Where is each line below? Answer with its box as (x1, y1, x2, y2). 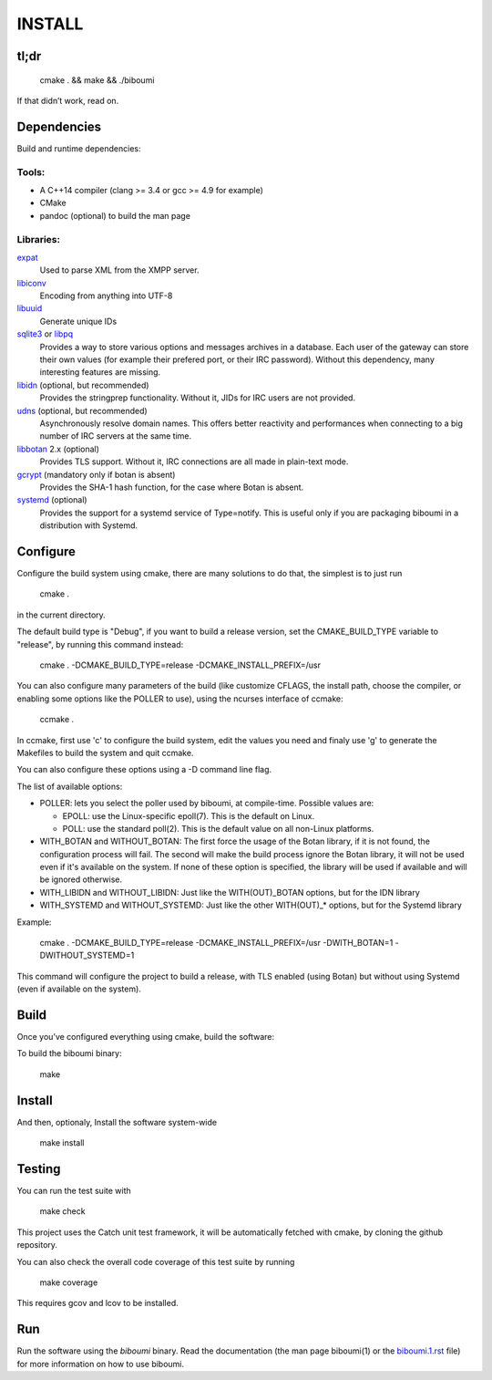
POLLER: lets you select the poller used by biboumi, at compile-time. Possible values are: (39, 798, 374, 809)
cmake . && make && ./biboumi (39, 74, 155, 86)
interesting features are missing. (39, 367, 161, 378)
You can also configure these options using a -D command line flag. (16, 764, 272, 775)
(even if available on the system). (16, 983, 141, 994)
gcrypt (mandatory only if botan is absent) (16, 469, 176, 480)
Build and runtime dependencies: (16, 142, 141, 154)
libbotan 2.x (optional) (16, 443, 100, 454)
